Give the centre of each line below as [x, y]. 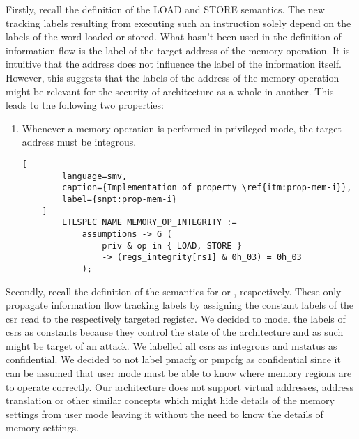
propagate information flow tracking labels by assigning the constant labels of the [180, 305]
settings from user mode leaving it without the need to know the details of [165, 414]
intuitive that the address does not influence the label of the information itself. [174, 64]
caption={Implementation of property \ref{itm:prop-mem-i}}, [207, 188]
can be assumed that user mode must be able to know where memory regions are [179, 373]
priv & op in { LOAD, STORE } [172, 246]
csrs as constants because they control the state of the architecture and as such [175, 332]
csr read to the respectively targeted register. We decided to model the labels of [176, 318]
